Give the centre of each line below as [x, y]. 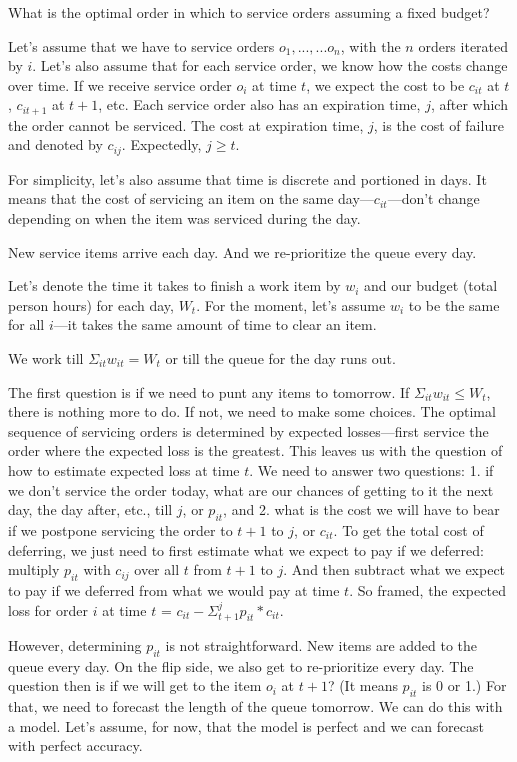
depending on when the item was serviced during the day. [184, 218]
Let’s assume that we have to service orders [141, 45]
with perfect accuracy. [75, 745]
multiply [34, 569]
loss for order [48, 609]
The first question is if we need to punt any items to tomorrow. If [209, 391]
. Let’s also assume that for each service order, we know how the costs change [270, 65]
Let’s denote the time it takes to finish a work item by [174, 285]
